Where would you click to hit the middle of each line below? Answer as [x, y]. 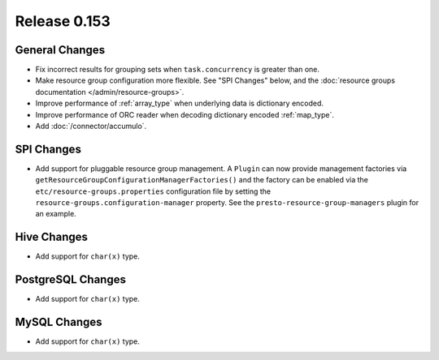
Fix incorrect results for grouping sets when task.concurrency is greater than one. [178, 70]
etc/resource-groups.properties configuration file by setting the [153, 191]
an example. [56, 214]
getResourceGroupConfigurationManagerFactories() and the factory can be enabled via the [202, 180]
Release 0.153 [63, 21]
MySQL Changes [59, 322]
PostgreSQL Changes [70, 280]
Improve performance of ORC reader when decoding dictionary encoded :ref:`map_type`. [185, 114]
